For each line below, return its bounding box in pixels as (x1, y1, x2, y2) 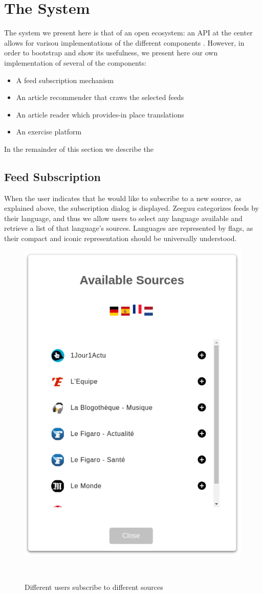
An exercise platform (16, 126, 82, 137)
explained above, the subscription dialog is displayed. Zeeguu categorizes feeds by (4, 203, 259, 213)
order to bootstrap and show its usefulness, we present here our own (4, 47, 218, 58)
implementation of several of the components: (4, 57, 147, 68)
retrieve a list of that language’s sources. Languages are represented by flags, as (4, 223, 253, 233)
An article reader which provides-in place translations (16, 109, 184, 120)
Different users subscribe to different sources (25, 581, 163, 592)
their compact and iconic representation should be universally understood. (4, 233, 237, 244)
